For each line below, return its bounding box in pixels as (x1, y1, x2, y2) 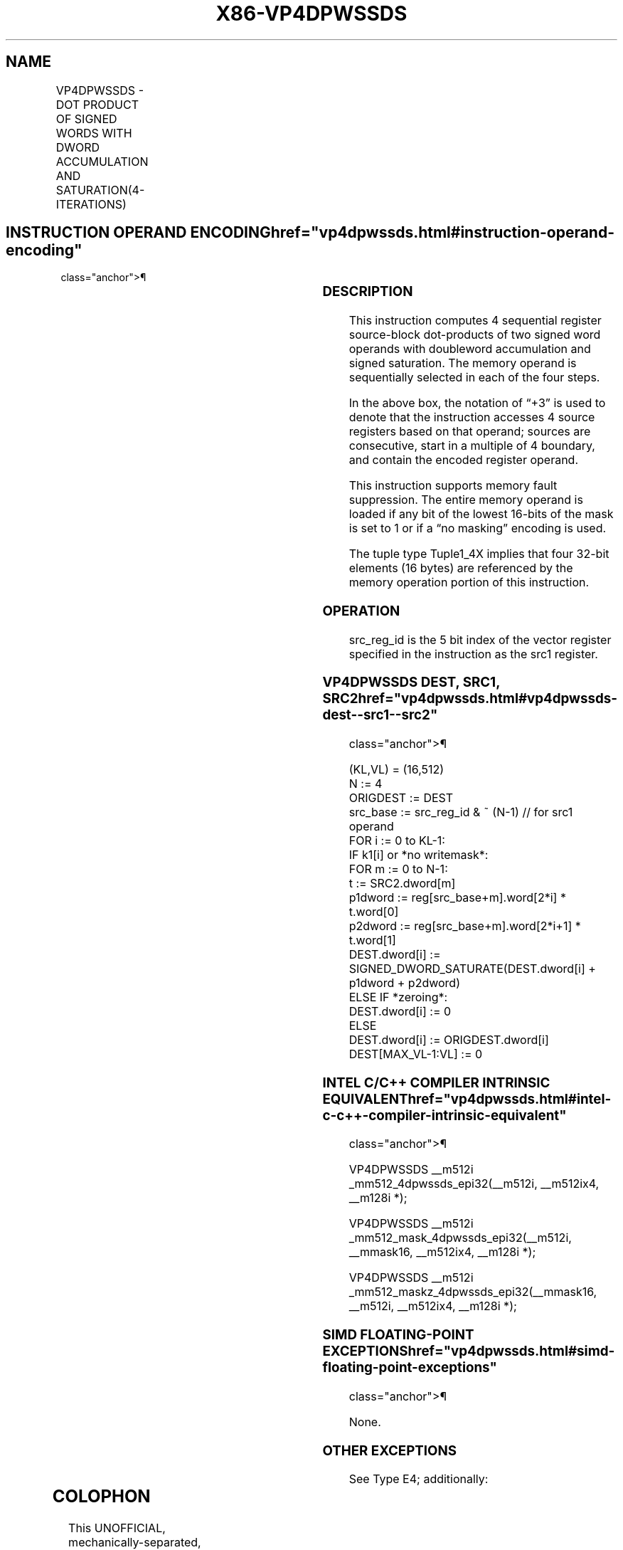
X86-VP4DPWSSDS (215, 1, 408, 26)
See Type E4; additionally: (348, 1472, 489, 1487)
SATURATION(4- (55, 182, 145, 197)
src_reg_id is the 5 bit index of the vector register (348, 632, 612, 647)
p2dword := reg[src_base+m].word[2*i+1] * (348, 919, 581, 934)
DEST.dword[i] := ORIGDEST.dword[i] (348, 1033, 549, 1048)
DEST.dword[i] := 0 (348, 1004, 452, 1019)
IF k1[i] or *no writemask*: (348, 848, 489, 863)
